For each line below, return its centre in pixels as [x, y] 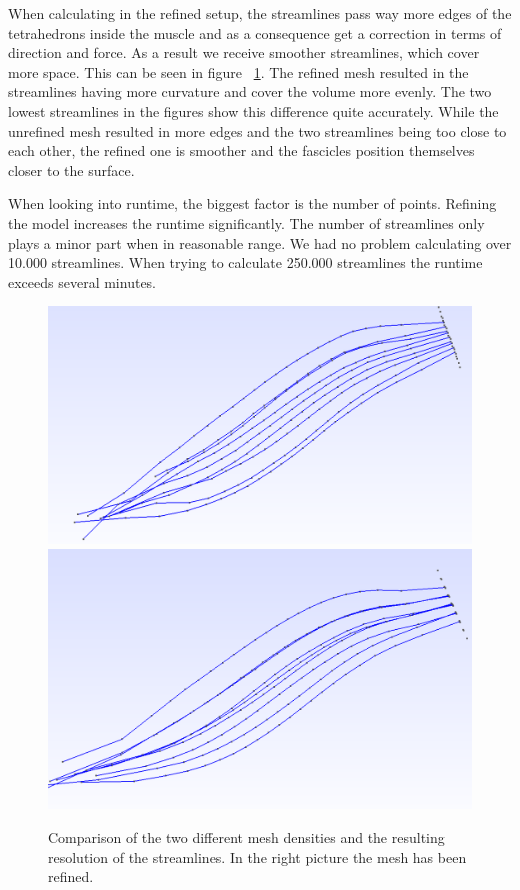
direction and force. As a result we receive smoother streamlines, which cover [244, 52]
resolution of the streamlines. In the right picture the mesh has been [257, 856]
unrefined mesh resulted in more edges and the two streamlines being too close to [257, 130]
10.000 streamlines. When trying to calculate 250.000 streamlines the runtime [245, 262]
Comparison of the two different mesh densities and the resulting [246, 837]
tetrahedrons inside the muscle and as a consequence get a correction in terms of [255, 32]
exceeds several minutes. [82, 281]
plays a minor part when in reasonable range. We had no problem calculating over [260, 242]
